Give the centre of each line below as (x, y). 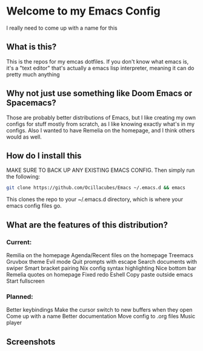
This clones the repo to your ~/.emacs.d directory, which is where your (95, 199)
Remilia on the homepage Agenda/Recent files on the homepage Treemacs (100, 255)
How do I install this (44, 156)
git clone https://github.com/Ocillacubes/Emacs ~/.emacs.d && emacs (96, 188)
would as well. (24, 137)
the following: (23, 177)
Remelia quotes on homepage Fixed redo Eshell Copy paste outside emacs (100, 274)
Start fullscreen (25, 281)
